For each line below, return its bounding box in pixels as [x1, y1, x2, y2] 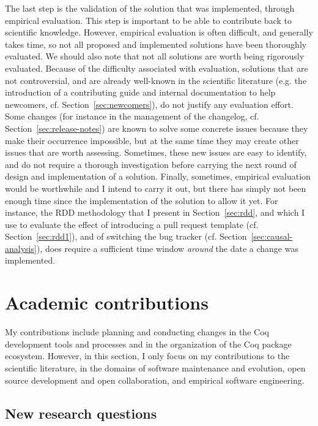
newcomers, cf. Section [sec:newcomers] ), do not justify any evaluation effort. [5, 97, 294, 110]
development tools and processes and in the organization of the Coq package [5, 337, 292, 350]
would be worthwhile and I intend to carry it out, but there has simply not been [5, 181, 306, 194]
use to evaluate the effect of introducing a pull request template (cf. [5, 218, 259, 230]
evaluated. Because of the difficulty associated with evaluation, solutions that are [5, 61, 308, 74]
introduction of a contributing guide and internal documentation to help [5, 86, 276, 99]
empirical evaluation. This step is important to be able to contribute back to [5, 13, 292, 26]
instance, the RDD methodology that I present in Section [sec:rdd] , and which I [5, 206, 305, 219]
